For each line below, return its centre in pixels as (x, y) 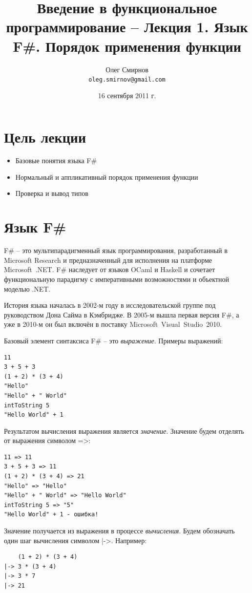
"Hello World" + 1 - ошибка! (51, 515)
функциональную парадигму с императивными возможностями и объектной (116, 279)
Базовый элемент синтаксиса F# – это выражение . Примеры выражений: (114, 340)
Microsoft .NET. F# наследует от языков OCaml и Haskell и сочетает (110, 269)
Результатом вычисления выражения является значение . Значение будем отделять (124, 431)
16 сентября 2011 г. (127, 95)
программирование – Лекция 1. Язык (127, 27)
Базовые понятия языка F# (56, 160)
